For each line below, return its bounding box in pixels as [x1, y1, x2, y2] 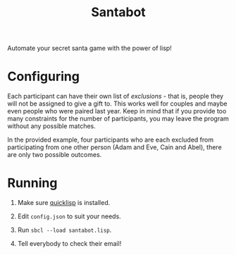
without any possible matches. [7, 122, 97, 130]
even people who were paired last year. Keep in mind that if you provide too [7, 107, 227, 116]
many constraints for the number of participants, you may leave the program [7, 114, 229, 123]
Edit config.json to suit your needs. [17, 212, 121, 220]
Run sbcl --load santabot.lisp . [17, 226, 112, 235]
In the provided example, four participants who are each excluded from [7, 135, 213, 144]
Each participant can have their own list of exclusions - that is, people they [7, 92, 224, 101]
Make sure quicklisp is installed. [17, 199, 111, 207]
